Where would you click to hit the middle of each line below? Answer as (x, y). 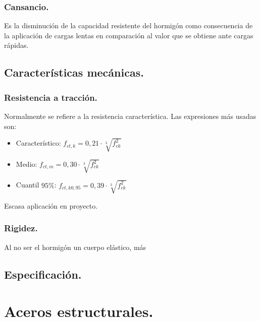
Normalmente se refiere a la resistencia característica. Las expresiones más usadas (130, 116)
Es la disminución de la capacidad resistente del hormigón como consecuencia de (128, 25)
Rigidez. (21, 228)
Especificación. (43, 274)
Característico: (38, 143)
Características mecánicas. (74, 72)
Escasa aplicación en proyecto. (51, 205)
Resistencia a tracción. (51, 97)
